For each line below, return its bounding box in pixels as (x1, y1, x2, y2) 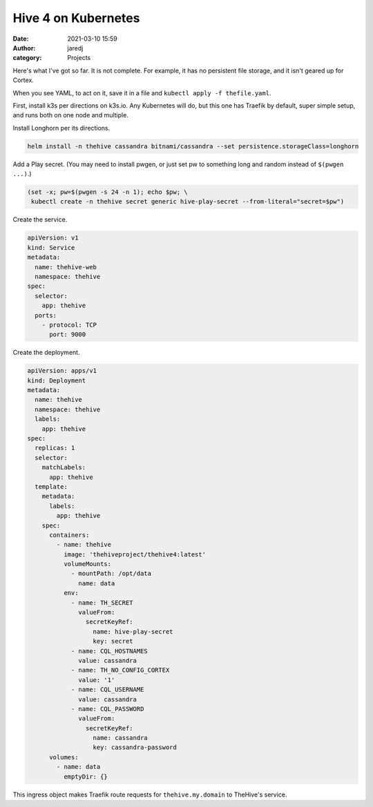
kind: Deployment (27, 376, 86, 385)
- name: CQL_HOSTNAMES (70, 647, 148, 655)
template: (35, 483, 68, 490)
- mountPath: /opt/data (70, 570, 152, 578)
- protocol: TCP (41, 321, 97, 329)
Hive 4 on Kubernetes (12, 10, 140, 26)
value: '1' (78, 676, 115, 683)
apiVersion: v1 (27, 234, 79, 242)
